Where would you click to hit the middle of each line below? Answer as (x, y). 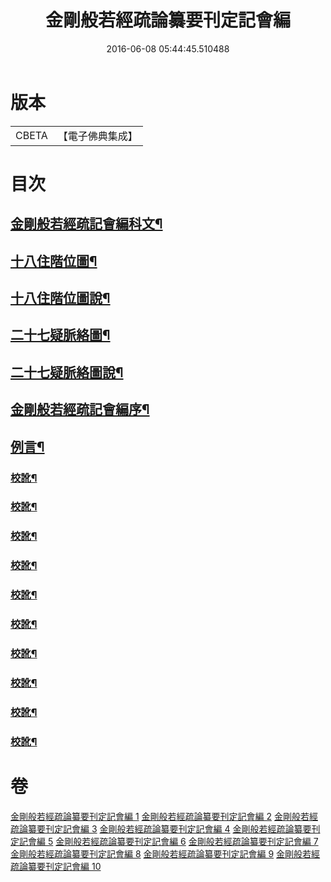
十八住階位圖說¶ (60, 298)
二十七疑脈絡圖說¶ (67, 372)
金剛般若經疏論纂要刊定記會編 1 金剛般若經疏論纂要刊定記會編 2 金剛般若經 (164, 816)
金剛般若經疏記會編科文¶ (86, 224)
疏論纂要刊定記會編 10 (56, 866)
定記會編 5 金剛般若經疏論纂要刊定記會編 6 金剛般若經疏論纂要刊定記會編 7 (164, 841)
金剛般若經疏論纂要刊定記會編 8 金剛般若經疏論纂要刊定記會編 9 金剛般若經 (165, 853)
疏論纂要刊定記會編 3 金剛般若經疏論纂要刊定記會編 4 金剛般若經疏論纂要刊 (165, 828)
